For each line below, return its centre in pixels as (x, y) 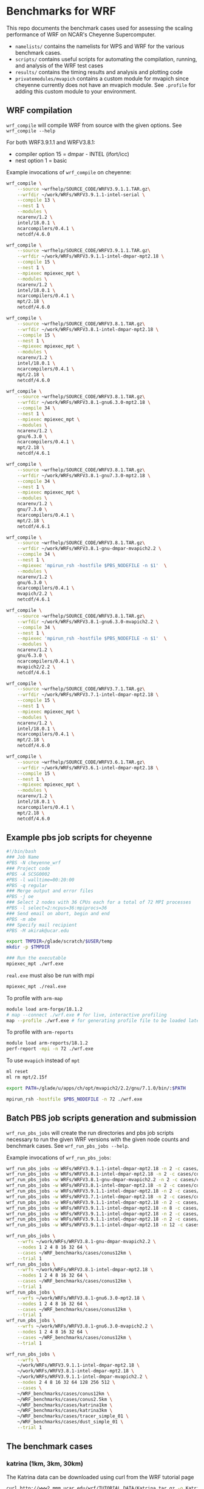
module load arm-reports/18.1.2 (47, 1043)
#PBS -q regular (27, 885)
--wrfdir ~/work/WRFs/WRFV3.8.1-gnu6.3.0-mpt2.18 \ (84, 403)
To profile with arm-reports (40, 1032)
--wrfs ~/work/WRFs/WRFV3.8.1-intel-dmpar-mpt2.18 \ (85, 1270)
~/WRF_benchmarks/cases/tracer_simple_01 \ (73, 1416)
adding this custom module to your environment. (76, 91)
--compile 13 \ (36, 200)
